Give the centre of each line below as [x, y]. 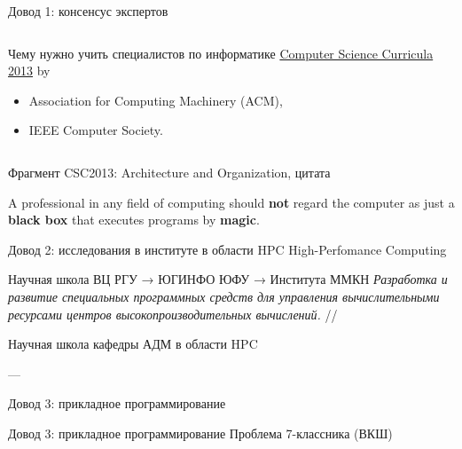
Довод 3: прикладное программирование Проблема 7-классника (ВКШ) [200, 433]
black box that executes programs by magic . [134, 220]
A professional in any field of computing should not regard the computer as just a [231, 202]
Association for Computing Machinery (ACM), [156, 100]
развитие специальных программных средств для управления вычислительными [224, 296]
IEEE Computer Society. [96, 130]
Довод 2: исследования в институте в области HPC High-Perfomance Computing [227, 249]
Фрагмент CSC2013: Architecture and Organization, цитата [169, 172]
